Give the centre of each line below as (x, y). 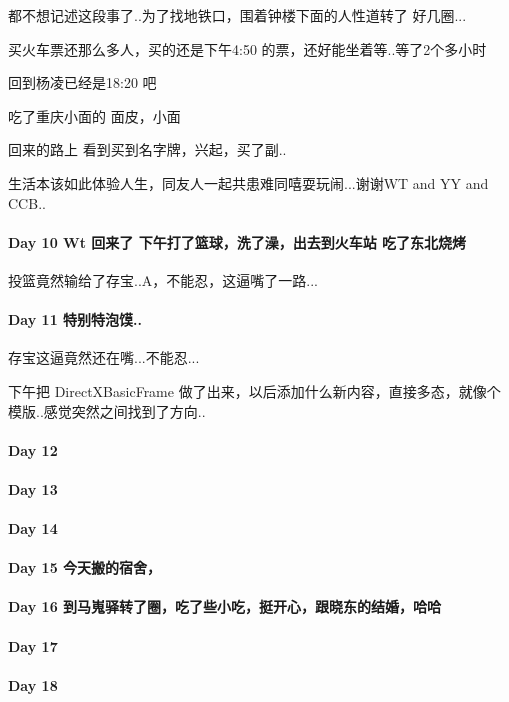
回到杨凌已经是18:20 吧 (82, 82)
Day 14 (33, 528)
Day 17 (33, 645)
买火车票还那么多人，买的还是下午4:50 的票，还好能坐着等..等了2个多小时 (247, 48)
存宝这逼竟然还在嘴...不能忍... (104, 357)
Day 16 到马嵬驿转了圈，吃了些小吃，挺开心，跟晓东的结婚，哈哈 (225, 606)
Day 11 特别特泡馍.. (75, 319)
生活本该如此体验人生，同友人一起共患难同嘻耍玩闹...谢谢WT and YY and (248, 182)
